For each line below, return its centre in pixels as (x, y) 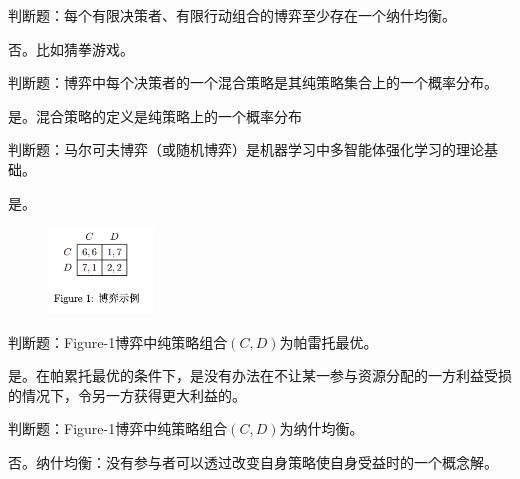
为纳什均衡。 (321, 428)
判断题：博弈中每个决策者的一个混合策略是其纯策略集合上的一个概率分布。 (253, 82)
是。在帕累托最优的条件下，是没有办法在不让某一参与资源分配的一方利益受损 (260, 375)
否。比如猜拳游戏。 (71, 48)
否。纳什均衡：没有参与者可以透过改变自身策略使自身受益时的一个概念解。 (253, 462)
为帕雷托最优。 (328, 341)
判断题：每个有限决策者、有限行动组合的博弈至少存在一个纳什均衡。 (232, 15)
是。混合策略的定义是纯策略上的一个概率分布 (155, 115)
